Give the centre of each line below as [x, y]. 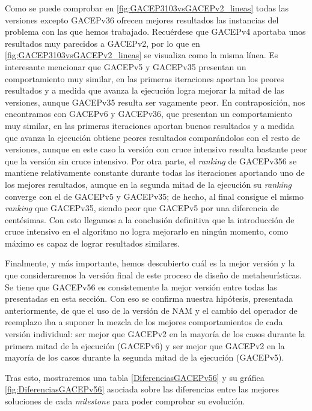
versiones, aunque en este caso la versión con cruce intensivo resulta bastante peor [156, 149]
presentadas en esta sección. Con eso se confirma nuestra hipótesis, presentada [149, 298]
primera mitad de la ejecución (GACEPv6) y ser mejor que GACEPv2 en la [145, 345]
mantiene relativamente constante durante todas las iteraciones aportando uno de [155, 172]
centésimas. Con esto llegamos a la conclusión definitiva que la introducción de [150, 219]
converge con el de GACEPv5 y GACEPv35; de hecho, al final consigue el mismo [154, 196]
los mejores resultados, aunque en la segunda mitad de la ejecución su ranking [148, 184]
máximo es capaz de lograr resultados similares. [93, 243]
